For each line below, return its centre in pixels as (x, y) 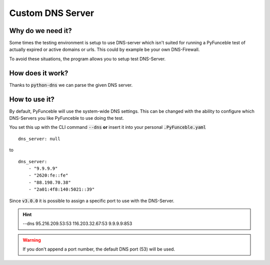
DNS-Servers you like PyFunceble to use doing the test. (67, 118)
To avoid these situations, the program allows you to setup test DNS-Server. (87, 59)
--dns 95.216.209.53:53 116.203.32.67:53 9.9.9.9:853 (77, 224)
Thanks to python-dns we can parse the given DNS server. (71, 85)
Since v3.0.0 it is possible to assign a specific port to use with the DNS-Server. (92, 201)
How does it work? (39, 73)
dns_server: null (39, 139)
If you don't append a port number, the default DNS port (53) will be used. (99, 249)
